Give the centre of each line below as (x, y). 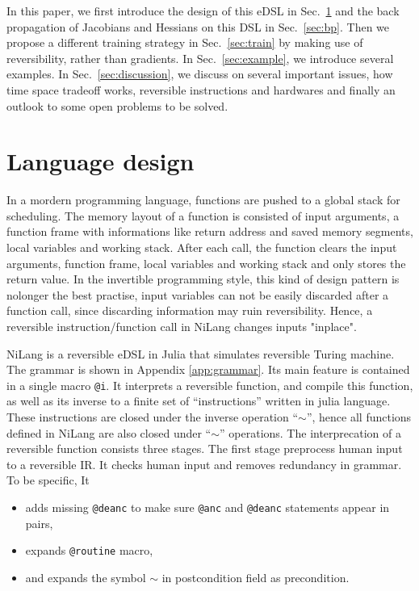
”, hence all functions (359, 417)
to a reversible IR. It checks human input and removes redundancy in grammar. (204, 464)
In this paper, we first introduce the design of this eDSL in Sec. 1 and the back (203, 10)
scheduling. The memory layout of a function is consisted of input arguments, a (203, 215)
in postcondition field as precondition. (256, 577)
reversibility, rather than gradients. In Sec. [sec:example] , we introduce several (200, 58)
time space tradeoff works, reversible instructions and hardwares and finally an (201, 89)
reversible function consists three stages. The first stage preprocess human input (205, 448)
